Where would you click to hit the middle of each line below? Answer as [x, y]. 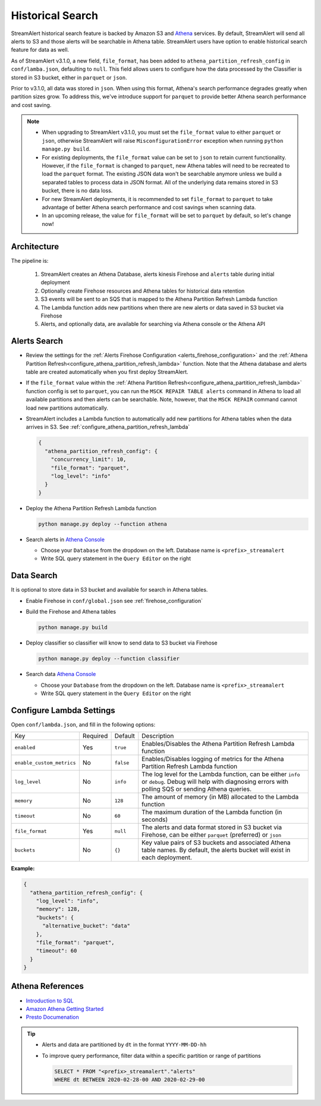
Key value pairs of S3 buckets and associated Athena [216, 843]
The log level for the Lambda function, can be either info [221, 774]
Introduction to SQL [50, 1000]
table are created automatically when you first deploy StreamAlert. [107, 372]
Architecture [35, 246]
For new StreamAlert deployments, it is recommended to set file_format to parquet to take [157, 199]
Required [95, 736]
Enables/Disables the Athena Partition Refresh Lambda [218, 744]
